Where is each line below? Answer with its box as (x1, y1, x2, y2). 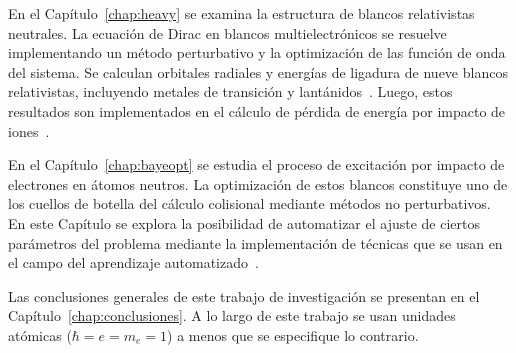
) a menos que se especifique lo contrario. (167, 324, 419, 345)
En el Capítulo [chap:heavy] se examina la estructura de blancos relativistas (8, 3, 475, 23)
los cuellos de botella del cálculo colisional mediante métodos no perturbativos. (8, 193, 491, 214)
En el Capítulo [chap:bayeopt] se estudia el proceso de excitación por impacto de (8, 154, 505, 175)
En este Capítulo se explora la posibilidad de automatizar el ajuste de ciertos (8, 212, 481, 233)
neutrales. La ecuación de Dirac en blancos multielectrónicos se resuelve (8, 22, 447, 43)
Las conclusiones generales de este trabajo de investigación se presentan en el (8, 285, 480, 306)
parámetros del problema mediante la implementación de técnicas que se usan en (8, 232, 503, 253)
